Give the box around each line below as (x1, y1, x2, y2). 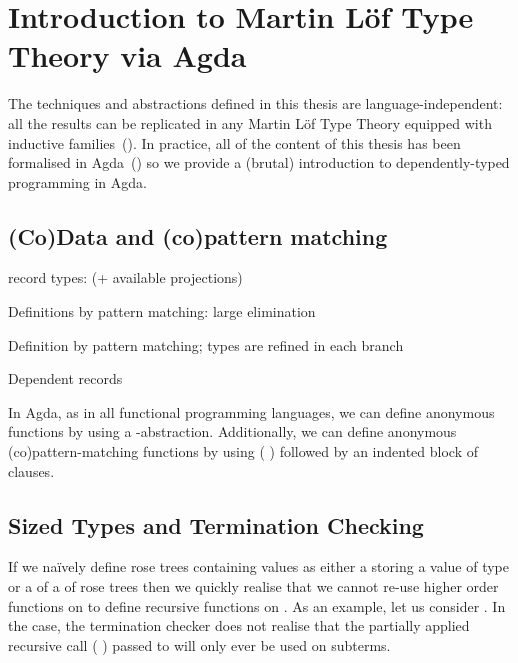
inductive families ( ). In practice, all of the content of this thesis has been (8, 132, 461, 153)
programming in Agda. (8, 171, 147, 192)
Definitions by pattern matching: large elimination (8, 301, 316, 322)
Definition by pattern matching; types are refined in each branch (8, 334, 404, 355)
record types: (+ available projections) (8, 267, 243, 288)
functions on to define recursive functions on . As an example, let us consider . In (8, 595, 506, 616)
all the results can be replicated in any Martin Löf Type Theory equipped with (8, 112, 492, 133)
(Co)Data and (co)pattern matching (8, 220, 388, 251)
